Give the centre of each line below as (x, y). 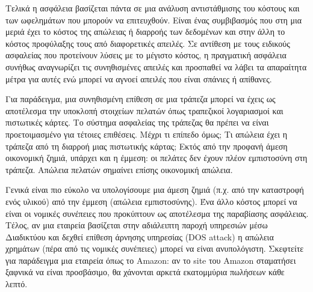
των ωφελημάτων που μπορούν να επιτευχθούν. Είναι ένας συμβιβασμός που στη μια (154, 20)
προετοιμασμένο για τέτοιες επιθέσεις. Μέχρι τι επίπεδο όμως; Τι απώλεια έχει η (147, 134)
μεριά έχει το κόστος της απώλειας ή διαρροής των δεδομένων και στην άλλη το (145, 32)
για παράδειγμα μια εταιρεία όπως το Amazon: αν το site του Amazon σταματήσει (151, 260)
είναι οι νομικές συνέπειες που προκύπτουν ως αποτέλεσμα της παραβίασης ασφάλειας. (157, 213)
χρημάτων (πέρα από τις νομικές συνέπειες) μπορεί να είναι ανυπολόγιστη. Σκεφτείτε (155, 248)
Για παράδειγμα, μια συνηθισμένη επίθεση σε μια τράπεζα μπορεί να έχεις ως (141, 99)
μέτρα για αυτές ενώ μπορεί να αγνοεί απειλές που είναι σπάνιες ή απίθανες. (139, 78)
